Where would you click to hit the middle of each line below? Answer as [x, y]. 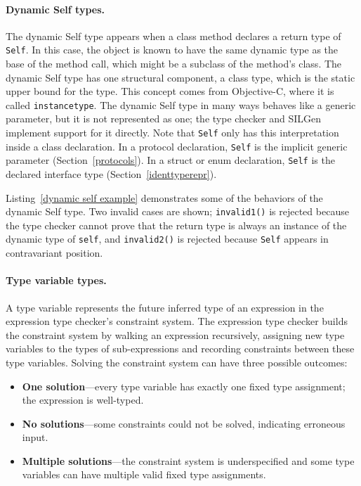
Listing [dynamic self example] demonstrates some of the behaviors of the [164, 197]
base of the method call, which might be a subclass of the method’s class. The [174, 64]
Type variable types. [56, 280]
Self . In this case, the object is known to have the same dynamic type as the [172, 50]
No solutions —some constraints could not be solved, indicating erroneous [184, 423]
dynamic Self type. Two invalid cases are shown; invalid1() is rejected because [177, 211]
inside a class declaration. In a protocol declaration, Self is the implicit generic [177, 146]
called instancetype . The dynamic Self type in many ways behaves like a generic [181, 104]
